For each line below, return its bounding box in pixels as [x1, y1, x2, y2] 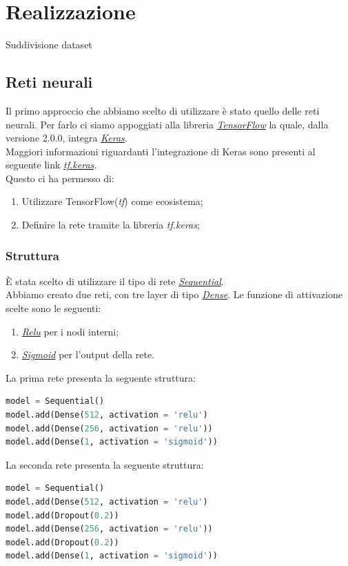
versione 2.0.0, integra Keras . [6, 130, 127, 145]
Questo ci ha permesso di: [6, 170, 114, 185]
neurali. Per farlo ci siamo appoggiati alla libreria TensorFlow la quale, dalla [6, 117, 329, 131]
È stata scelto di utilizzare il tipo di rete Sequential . [6, 273, 224, 288]
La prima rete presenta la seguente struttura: [6, 370, 196, 384]
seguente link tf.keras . [6, 157, 97, 172]
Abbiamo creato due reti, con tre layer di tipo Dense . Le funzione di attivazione [6, 287, 342, 302]
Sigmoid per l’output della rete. [21, 347, 155, 362]
